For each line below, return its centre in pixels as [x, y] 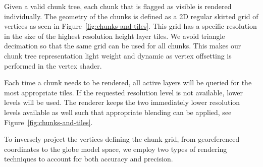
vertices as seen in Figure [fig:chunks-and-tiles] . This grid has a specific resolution [130, 26]
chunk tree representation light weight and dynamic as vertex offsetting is [118, 55]
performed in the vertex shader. [53, 65]
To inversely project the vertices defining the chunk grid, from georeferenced [122, 139]
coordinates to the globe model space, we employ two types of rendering [116, 149]
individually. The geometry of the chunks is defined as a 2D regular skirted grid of [131, 16]
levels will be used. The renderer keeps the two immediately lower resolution [122, 102]
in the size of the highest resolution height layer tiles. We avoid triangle [115, 36]
